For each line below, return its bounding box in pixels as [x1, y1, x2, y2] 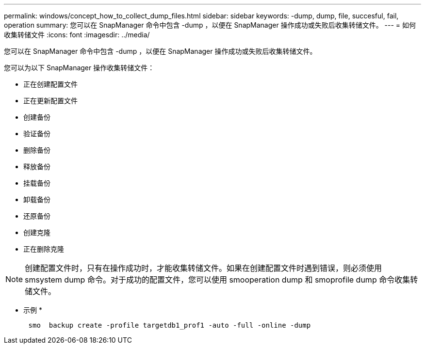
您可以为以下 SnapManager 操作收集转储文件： [4, 63, 155, 72]
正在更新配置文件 [23, 96, 78, 105]
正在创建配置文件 [23, 80, 78, 88]
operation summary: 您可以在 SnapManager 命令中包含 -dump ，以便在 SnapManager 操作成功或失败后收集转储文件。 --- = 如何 [4, 21, 416, 29]
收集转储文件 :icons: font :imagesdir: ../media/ [4, 31, 150, 39]
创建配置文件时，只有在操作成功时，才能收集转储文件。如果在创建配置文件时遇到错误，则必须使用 [25, 263, 382, 273]
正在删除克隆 [23, 245, 64, 253]
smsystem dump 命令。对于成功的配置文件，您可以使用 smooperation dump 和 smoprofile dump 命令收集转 [25, 275, 418, 285]
